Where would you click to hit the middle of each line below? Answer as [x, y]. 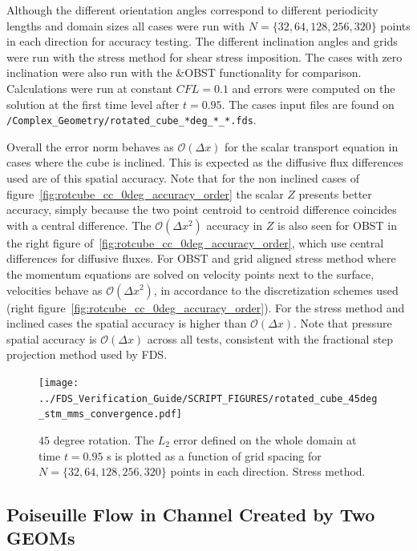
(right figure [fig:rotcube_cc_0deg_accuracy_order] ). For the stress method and [206, 307]
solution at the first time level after [93, 104]
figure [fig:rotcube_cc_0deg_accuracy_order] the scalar [145, 193]
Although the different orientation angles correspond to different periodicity [192, 10]
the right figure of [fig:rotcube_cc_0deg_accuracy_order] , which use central [195, 242]
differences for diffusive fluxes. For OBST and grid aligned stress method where [201, 258]
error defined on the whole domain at [265, 439]
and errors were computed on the [314, 88]
